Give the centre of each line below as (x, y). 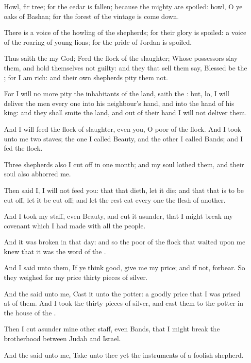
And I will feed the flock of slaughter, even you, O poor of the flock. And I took (123, 129)
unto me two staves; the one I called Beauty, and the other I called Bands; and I (124, 138)
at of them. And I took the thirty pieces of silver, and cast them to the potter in (124, 303)
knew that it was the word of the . (55, 251)
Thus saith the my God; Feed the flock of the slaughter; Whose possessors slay (121, 58)
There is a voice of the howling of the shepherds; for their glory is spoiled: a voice (125, 32)
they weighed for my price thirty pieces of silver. (76, 277)
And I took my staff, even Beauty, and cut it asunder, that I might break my (118, 216)
